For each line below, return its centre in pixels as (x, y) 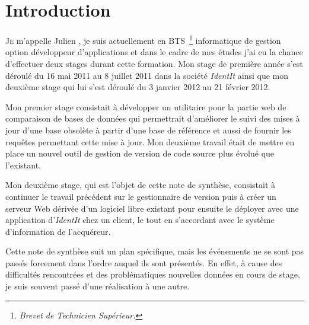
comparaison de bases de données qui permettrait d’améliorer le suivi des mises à (153, 118)
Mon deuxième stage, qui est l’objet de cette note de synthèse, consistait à (141, 185)
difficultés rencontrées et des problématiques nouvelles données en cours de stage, (153, 274)
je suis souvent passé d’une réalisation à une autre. (98, 286)
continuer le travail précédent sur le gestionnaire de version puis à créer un (141, 196)
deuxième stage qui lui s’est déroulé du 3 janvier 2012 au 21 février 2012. (138, 87)
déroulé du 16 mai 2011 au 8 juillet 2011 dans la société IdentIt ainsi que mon (147, 75)
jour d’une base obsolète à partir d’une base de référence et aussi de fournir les (148, 130)
